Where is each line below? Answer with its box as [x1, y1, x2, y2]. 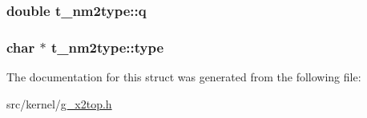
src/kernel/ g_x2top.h [6, 95, 112, 112]
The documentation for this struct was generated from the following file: [6, 69, 361, 85]
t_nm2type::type [50, 37, 164, 57]
